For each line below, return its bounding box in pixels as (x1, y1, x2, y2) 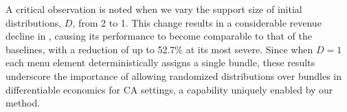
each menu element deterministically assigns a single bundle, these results (5, 55, 315, 70)
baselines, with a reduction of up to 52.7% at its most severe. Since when (5, 42, 313, 56)
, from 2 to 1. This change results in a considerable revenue (72, 15, 322, 29)
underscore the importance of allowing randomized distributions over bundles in (5, 68, 342, 83)
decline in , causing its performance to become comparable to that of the (5, 29, 312, 43)
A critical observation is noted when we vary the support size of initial (5, 2, 302, 16)
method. (5, 96, 41, 110)
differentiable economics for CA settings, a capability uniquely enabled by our (5, 82, 333, 96)
